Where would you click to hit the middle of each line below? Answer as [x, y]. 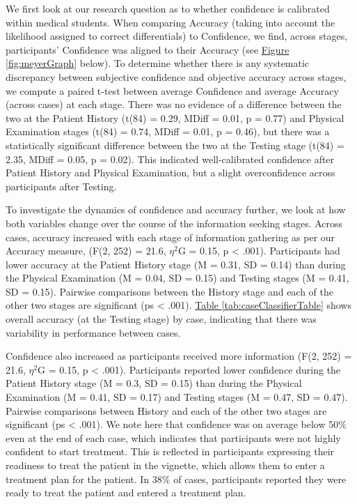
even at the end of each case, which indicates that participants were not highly [173, 437]
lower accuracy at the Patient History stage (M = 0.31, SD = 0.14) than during [176, 264]
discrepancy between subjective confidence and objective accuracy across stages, [176, 76]
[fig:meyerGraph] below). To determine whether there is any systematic [158, 63]
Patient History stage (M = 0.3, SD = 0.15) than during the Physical [154, 383]
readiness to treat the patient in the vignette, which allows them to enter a [165, 465]
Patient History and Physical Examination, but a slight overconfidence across [170, 173]
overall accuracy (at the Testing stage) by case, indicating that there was [161, 319]
